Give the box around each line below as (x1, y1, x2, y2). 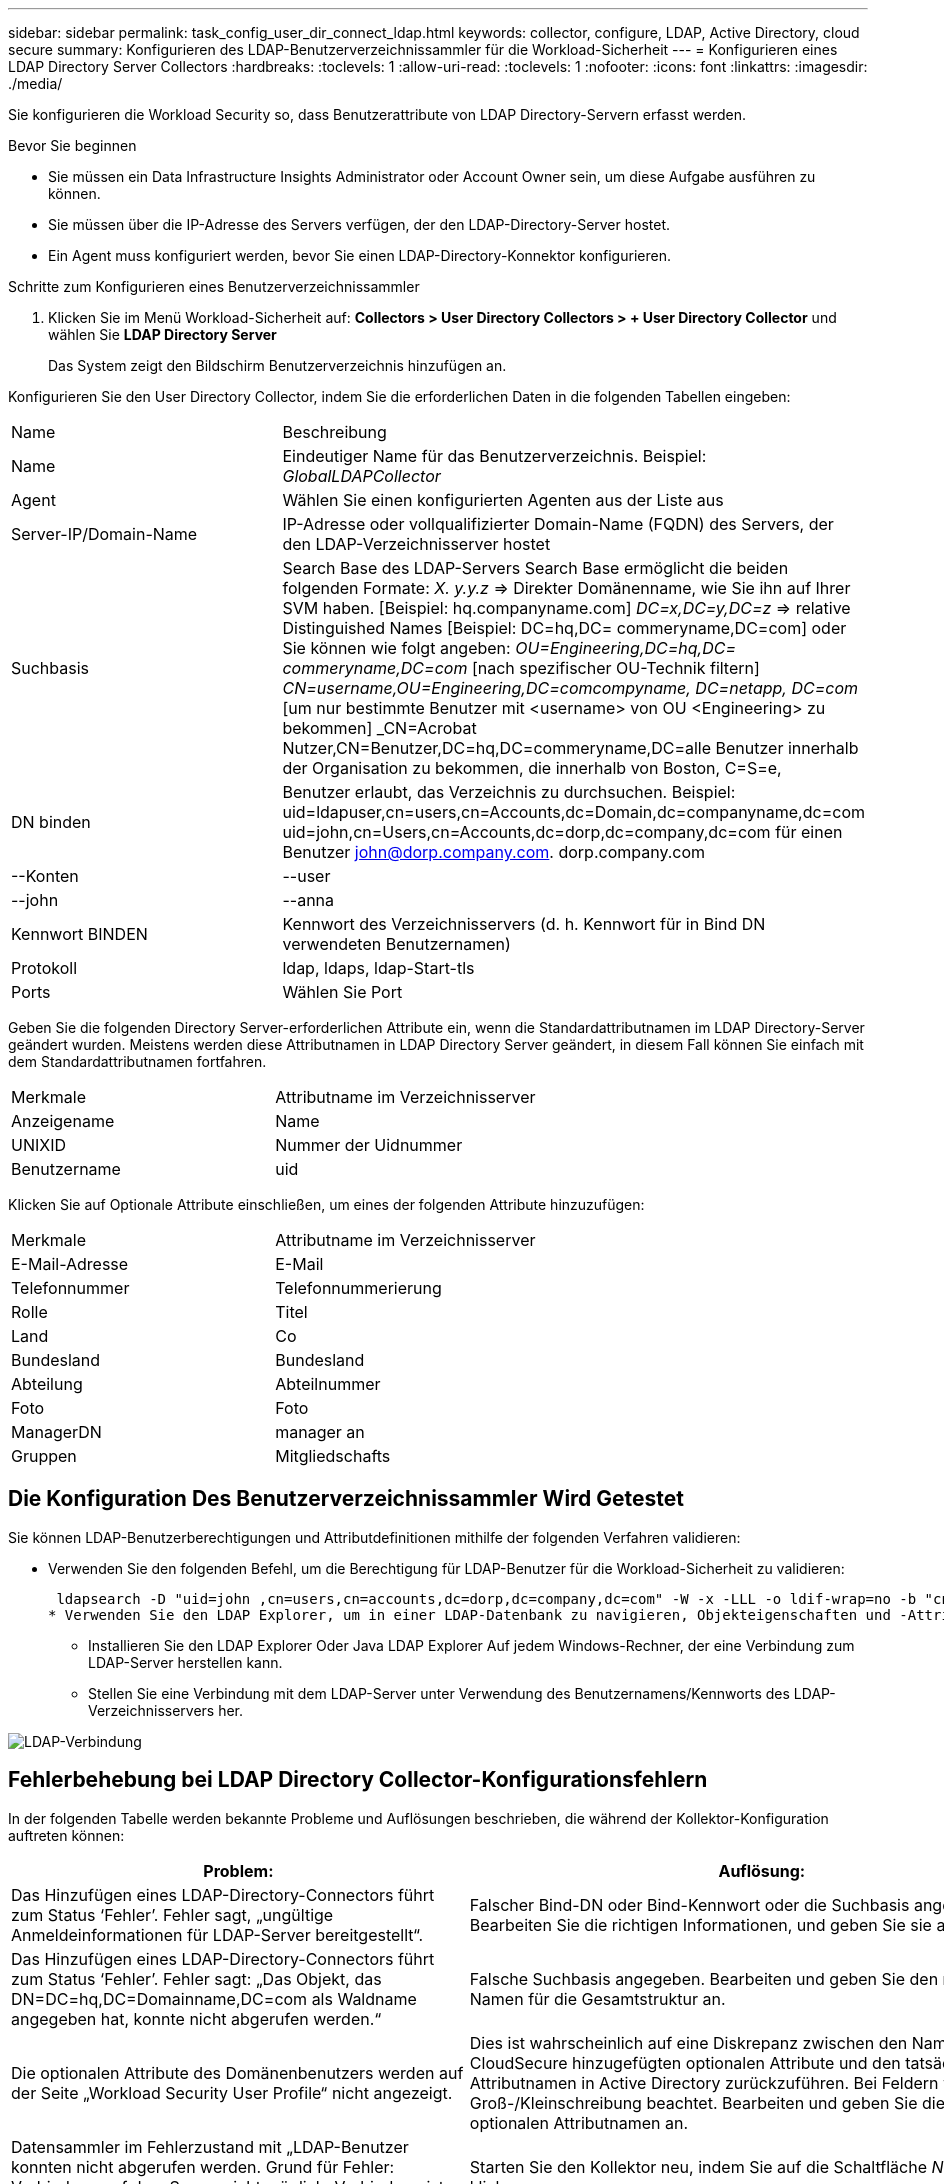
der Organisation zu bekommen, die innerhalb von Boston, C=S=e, (282, 758, 782, 778)
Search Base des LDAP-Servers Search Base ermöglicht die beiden (282, 558, 789, 578)
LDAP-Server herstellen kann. (88, 1653, 283, 1671)
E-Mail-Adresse (11, 1254, 129, 1274)
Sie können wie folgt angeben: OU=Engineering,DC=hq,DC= (282, 638, 736, 658)
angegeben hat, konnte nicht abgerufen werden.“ (11, 2008, 382, 2029)
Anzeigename (11, 1111, 115, 1131)
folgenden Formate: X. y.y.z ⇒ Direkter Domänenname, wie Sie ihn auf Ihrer (282, 578, 851, 598)
